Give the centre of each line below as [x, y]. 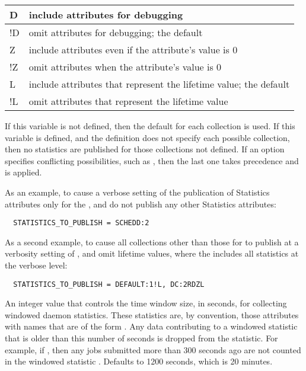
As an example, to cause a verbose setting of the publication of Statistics [137, 192]
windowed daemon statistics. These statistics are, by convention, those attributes [152, 314]
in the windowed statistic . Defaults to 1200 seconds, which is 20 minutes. [139, 361]
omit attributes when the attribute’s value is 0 [125, 67]
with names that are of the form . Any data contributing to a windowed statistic [151, 326]
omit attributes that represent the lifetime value [128, 101]
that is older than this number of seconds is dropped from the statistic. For [141, 338]
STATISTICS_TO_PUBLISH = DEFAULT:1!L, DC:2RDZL [109, 284]
